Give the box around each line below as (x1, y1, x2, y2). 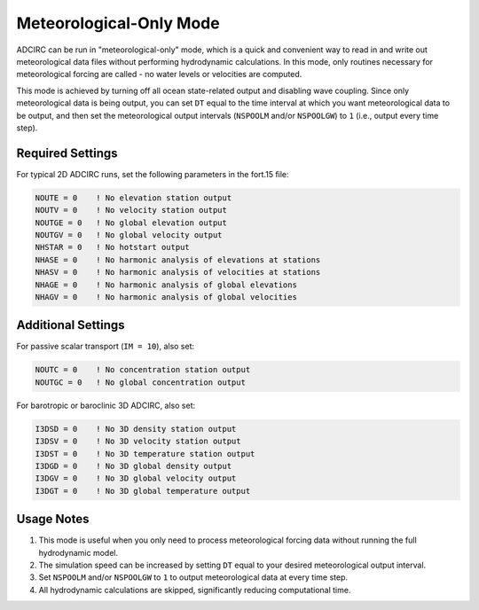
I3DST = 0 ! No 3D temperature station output (35, 449, 255, 458)
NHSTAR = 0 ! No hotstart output (35, 242, 190, 253)
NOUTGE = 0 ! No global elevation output (35, 217, 228, 228)
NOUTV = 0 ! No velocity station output (35, 205, 228, 215)
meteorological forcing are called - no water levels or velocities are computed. (16, 69, 302, 80)
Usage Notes (16, 512, 90, 527)
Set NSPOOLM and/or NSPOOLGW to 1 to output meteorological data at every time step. (38, 572, 348, 583)
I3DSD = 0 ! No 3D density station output (35, 424, 237, 434)
